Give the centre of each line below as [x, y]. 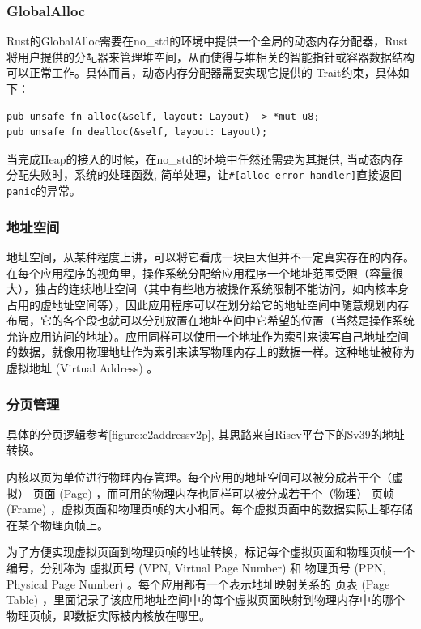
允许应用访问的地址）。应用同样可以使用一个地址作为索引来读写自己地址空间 [208, 336]
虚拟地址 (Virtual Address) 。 [83, 368]
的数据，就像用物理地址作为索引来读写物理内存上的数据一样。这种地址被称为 [210, 352]
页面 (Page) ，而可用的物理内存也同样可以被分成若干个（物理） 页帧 [213, 493]
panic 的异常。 [44, 191]
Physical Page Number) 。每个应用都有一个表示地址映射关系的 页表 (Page [198, 583]
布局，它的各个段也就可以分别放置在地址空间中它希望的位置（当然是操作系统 [210, 320]
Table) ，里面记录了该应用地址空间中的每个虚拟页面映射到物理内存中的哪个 [206, 599]
